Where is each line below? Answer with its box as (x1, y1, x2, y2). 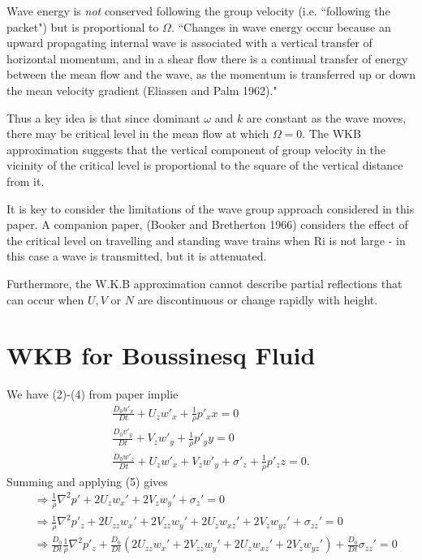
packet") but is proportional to (6, 18, 159, 35)
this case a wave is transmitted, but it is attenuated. (6, 248, 267, 265)
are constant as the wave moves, (246, 109, 407, 126)
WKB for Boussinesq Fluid (6, 338, 316, 372)
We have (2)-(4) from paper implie (6, 386, 179, 403)
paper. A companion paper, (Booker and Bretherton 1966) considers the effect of (6, 216, 408, 233)
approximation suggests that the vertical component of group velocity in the (6, 140, 386, 157)
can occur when (6, 291, 84, 308)
